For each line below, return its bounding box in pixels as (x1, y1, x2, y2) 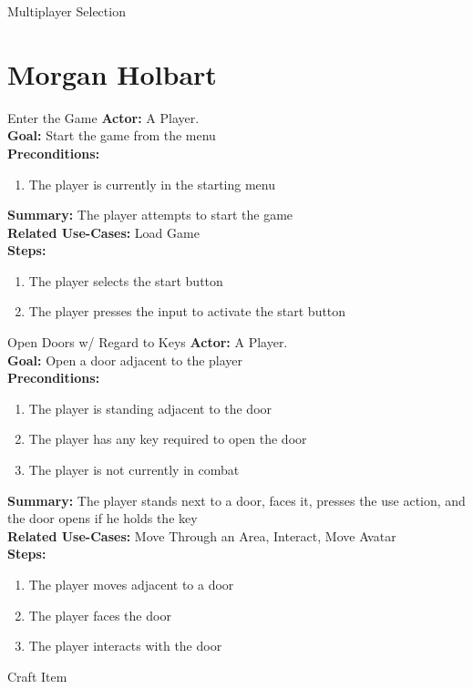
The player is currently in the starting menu (28, 174, 275, 193)
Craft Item (7, 666, 67, 685)
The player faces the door (28, 605, 171, 624)
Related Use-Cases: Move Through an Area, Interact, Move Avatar (7, 526, 396, 545)
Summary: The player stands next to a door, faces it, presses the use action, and (7, 490, 466, 509)
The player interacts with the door (28, 636, 222, 655)
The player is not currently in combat (28, 460, 240, 479)
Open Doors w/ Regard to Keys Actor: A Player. (7, 333, 288, 352)
